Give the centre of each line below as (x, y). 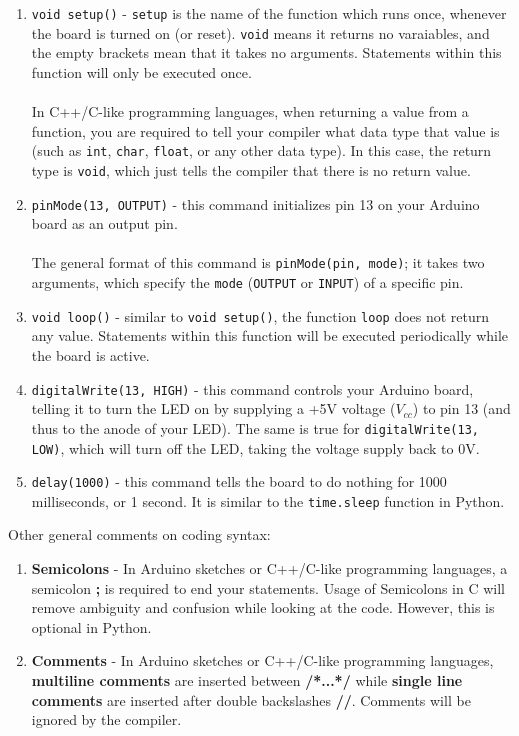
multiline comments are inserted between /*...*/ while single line (247, 680)
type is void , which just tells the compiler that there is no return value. (251, 169)
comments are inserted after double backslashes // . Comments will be (251, 699)
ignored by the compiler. (106, 719)
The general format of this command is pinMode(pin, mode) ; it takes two (258, 262)
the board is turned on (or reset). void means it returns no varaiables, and (260, 32)
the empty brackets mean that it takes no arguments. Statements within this (266, 52)
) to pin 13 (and (461, 408)
